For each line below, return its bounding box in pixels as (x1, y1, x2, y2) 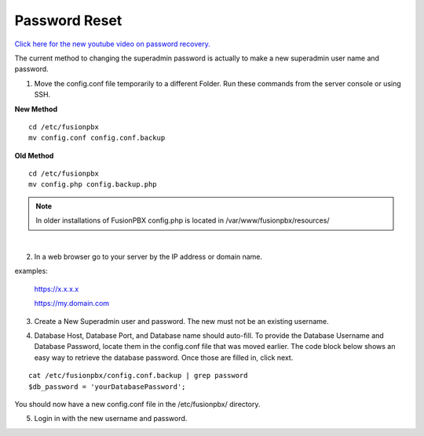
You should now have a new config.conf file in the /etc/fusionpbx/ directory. (14, 399, 261, 409)
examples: (14, 267, 49, 276)
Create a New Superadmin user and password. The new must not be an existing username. (34, 316, 329, 325)
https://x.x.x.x (34, 284, 79, 293)
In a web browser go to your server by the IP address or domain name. (34, 252, 263, 262)
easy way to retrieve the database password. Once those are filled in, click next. (34, 353, 294, 362)
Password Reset (14, 12, 122, 29)
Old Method (14, 151, 54, 160)
